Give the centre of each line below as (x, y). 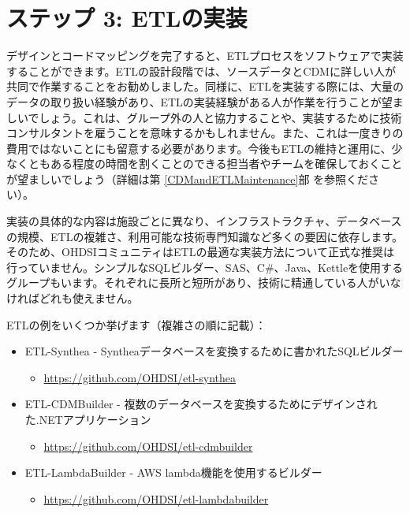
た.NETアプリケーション (88, 419)
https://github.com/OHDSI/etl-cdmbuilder (148, 446)
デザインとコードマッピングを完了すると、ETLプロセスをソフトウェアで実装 (205, 56)
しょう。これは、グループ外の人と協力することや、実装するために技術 (220, 117)
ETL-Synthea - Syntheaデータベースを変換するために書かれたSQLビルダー (214, 351)
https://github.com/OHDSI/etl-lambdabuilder (156, 498)
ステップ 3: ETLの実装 (127, 18)
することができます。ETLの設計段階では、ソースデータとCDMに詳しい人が (201, 71)
